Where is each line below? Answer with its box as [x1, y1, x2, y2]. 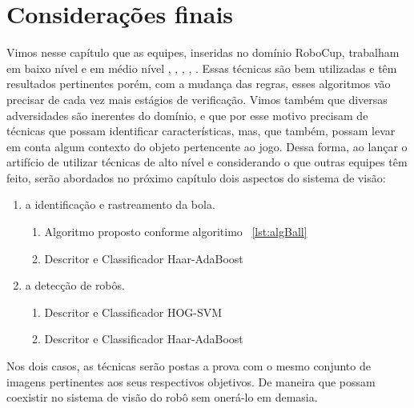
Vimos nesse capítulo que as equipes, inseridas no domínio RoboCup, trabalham [6, 44, 400, 61]
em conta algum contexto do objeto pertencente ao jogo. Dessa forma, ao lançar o [6, 138, 408, 154]
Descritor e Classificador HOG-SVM [44, 303, 223, 320]
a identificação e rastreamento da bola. [25, 196, 215, 213]
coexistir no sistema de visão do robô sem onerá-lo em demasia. [6, 389, 318, 406]
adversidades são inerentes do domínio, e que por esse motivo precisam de [6, 106, 368, 123]
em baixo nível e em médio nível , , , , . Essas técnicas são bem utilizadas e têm [6, 59, 397, 76]
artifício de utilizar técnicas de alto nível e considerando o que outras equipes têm [6, 154, 408, 170]
